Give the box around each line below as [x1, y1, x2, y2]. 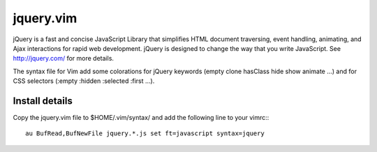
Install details [13, 95, 73, 107]
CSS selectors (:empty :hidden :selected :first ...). [13, 77, 155, 85]
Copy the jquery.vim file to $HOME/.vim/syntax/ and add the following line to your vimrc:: [13, 114, 269, 122]
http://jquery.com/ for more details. [13, 54, 114, 63]
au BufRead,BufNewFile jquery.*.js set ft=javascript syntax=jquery [25, 130, 265, 137]
